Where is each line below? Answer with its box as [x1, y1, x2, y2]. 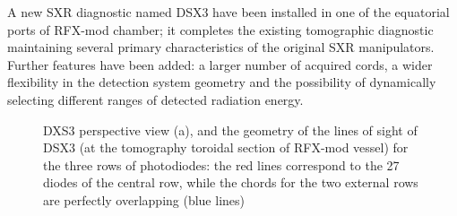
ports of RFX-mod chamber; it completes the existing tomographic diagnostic [7, 20, 434, 39]
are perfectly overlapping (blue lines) [43, 190, 245, 209]
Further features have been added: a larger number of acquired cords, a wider [7, 55, 433, 73]
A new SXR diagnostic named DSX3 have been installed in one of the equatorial [7, 3, 450, 21]
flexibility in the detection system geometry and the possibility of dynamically [7, 73, 436, 91]
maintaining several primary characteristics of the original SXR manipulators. [7, 38, 435, 56]
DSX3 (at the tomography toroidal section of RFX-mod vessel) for [43, 138, 409, 157]
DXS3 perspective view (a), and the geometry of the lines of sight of [43, 120, 418, 139]
